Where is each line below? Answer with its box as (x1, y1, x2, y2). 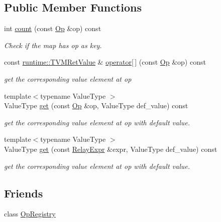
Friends (4, 185, 43, 200)
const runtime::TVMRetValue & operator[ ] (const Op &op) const (4, 57, 206, 67)
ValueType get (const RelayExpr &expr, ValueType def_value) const (4, 143, 217, 154)
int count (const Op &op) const (4, 23, 101, 34)
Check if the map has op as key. (4, 40, 102, 50)
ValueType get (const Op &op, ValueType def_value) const (4, 100, 188, 111)
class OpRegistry (4, 208, 56, 219)
